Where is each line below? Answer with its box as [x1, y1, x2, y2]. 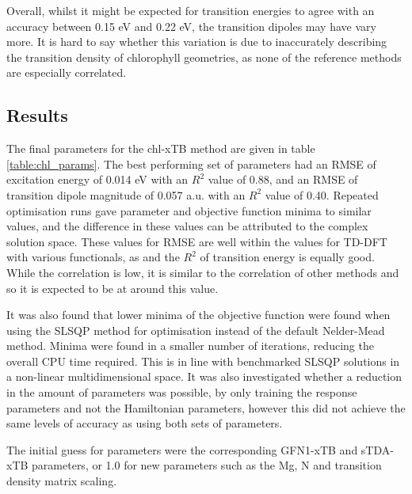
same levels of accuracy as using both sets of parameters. [6, 415, 283, 431]
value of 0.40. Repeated [265, 186, 379, 203]
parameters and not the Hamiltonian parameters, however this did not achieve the [6, 399, 406, 416]
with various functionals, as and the [6, 249, 180, 265]
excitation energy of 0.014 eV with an [6, 171, 189, 188]
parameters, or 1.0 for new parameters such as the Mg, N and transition [32, 457, 382, 473]
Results [6, 103, 68, 127]
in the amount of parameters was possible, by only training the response [6, 384, 357, 401]
